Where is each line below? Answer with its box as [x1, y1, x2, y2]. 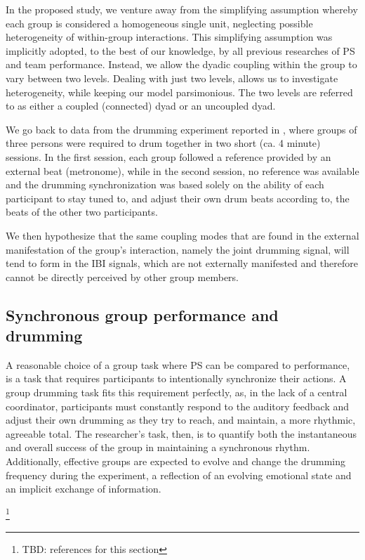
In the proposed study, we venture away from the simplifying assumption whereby [6, 2, 358, 16]
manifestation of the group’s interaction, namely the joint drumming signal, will [6, 242, 350, 256]
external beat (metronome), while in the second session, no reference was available [6, 163, 359, 178]
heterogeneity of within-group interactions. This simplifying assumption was [6, 30, 333, 44]
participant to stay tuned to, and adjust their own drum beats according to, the [6, 190, 350, 205]
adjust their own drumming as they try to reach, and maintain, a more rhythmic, [6, 412, 356, 427]
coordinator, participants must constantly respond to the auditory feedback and [6, 398, 350, 413]
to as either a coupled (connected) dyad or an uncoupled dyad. [6, 98, 276, 113]
